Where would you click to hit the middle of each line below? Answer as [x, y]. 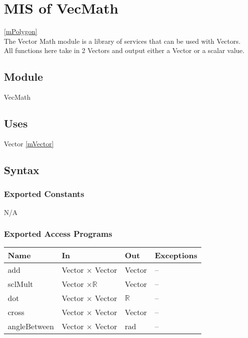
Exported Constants [44, 194]
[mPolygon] [21, 31]
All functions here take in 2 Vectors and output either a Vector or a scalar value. [124, 50]
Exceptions [176, 255]
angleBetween [31, 326]
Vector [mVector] [29, 143]
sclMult [21, 284]
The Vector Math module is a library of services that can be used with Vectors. [122, 41]
